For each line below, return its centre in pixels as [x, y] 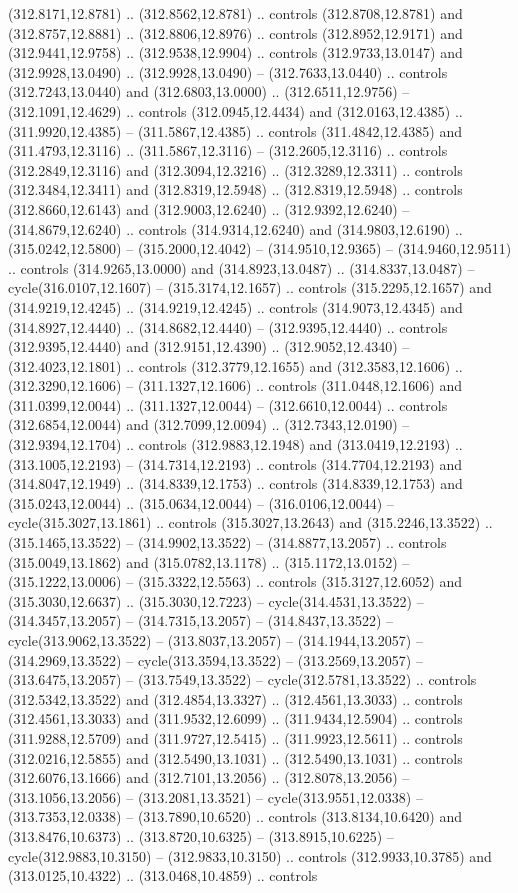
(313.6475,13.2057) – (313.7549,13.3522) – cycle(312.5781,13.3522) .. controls [242, 679]
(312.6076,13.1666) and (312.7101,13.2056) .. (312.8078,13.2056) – [209, 777]
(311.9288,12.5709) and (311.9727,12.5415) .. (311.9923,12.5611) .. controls [235, 737]
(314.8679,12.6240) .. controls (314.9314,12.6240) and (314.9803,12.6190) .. [235, 228]
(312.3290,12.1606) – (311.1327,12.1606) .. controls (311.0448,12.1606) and [235, 385]
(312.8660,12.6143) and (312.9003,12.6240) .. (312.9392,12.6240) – [209, 208]
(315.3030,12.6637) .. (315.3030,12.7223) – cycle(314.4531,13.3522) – [216, 600]
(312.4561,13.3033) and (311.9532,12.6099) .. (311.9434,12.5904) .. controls [235, 718]
